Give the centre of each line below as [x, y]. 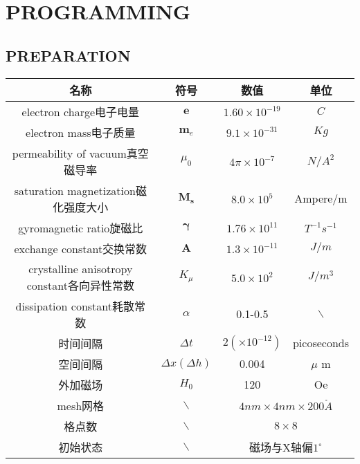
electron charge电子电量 [81, 111]
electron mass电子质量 [81, 132]
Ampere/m [321, 198]
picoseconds [321, 343]
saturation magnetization [75, 190]
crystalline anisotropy [81, 268]
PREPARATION [68, 55]
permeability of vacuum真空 [80, 153]
